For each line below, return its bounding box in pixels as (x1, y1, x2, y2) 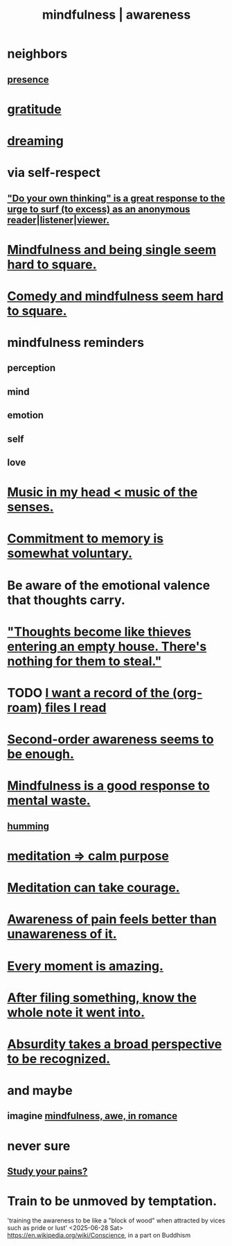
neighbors (7, 46, 68, 62)
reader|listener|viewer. (7, 214, 109, 225)
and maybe (7, 1083, 73, 1099)
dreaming (7, 133, 64, 148)
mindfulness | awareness (42, 7, 191, 23)
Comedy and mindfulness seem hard (7, 288, 224, 304)
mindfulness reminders (7, 335, 144, 350)
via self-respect (7, 165, 101, 180)
